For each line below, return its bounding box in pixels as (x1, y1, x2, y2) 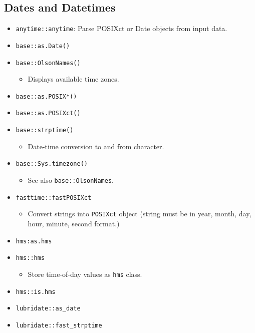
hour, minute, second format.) (28, 218, 120, 228)
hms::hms (16, 254, 45, 262)
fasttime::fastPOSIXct (16, 194, 92, 201)
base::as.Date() (16, 42, 70, 50)
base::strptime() (16, 127, 74, 134)
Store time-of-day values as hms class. (28, 268, 142, 279)
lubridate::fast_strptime (16, 321, 102, 329)
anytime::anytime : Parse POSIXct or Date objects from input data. (16, 23, 227, 34)
